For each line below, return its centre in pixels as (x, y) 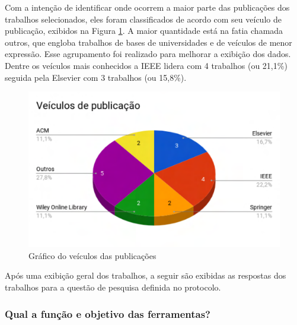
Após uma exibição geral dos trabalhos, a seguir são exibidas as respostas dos (146, 275)
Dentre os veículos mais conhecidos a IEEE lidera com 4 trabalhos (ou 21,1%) (146, 65)
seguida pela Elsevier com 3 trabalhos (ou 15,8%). (96, 77)
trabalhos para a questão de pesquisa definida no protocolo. (113, 287)
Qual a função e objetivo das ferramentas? (108, 313)
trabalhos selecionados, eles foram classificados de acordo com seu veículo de (143, 19)
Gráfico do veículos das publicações (92, 255)
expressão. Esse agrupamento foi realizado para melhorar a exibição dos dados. (148, 54)
